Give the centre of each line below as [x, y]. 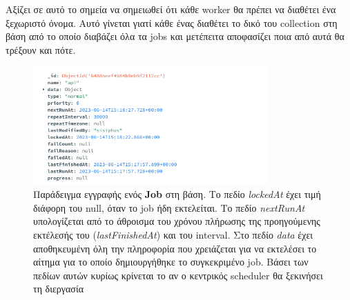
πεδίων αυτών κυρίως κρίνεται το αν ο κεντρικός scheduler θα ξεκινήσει [178, 275]
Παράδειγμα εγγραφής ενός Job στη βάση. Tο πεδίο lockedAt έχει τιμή [177, 194]
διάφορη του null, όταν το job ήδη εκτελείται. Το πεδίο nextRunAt [169, 207]
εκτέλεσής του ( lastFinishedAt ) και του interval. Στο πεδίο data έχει [173, 235]
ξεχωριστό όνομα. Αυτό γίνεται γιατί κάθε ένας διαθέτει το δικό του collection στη [172, 22]
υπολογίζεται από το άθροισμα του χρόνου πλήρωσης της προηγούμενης [177, 221]
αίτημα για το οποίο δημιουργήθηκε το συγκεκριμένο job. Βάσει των [171, 262]
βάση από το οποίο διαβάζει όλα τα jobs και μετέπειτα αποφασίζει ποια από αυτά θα [175, 36]
